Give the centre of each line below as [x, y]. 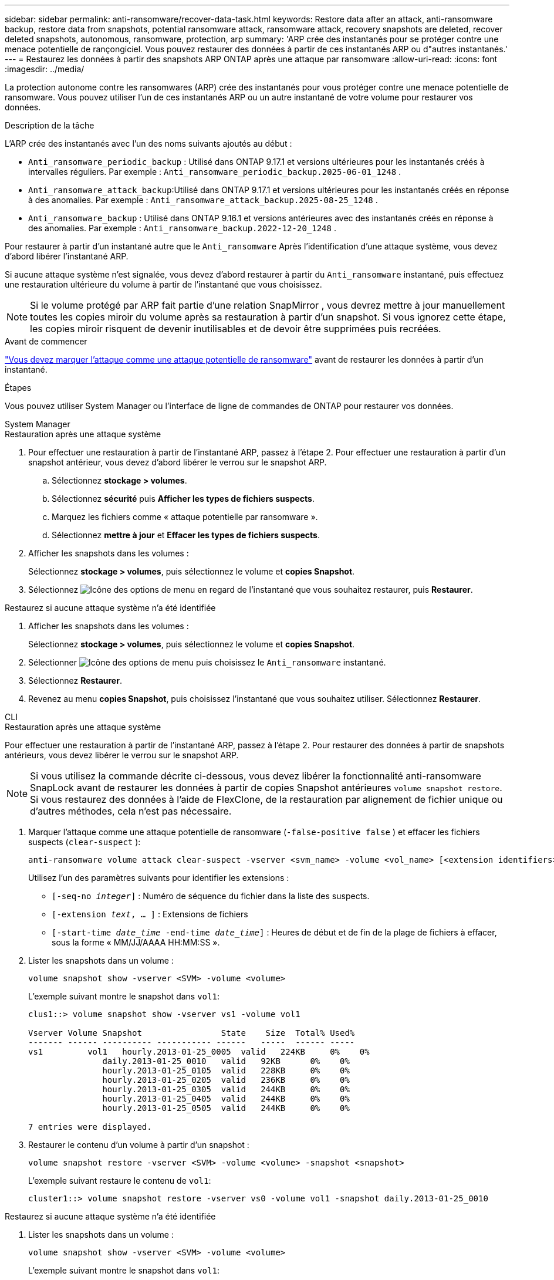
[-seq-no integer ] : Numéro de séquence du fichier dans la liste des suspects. [211, 896]
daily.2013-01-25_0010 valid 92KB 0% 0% [226, 1061]
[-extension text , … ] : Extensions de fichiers [150, 914]
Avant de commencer [46, 341]
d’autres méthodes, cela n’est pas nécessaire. [131, 811]
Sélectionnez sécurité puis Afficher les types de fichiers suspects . [183, 499]
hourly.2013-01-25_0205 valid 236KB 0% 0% [226, 1080]
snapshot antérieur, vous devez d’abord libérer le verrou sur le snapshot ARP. [178, 462]
